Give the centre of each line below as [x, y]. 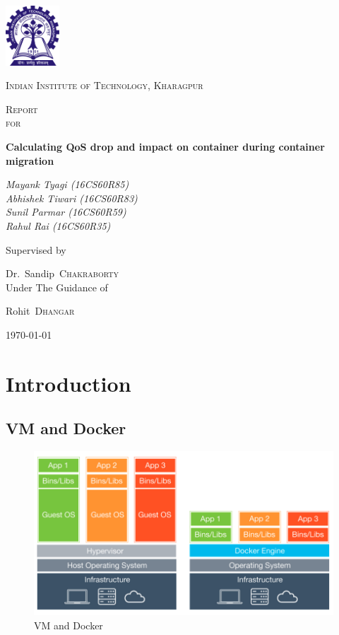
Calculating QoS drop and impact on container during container [165, 146]
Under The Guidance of [57, 287]
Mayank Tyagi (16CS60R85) [67, 184]
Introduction [69, 383]
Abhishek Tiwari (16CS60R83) [72, 198]
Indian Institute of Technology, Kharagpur [105, 85]
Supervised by [36, 249]
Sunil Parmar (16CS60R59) [66, 212]
